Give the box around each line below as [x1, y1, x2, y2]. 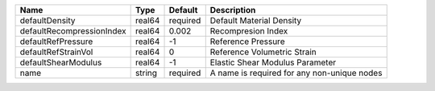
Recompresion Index [209, 26, 288, 36]
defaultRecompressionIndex [19, 26, 126, 36]
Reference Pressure [209, 36, 285, 47]
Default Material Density [209, 15, 302, 26]
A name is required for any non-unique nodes [209, 68, 383, 78]
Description [209, 5, 256, 15]
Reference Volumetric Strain [209, 46, 317, 57]
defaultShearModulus [19, 57, 102, 68]
